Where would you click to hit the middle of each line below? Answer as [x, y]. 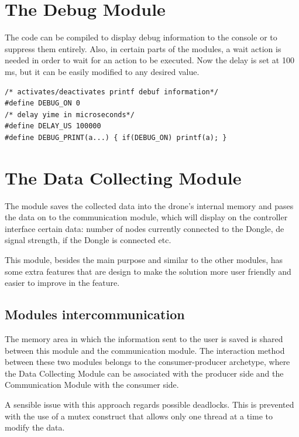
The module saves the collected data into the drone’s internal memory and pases [149, 205]
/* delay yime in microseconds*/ [70, 115]
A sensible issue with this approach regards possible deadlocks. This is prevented [149, 404]
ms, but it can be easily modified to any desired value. [102, 71]
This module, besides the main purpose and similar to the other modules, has [144, 259]
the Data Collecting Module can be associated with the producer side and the [144, 373]
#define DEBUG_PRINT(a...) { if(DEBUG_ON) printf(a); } [116, 137]
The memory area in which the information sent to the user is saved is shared [144, 338]
